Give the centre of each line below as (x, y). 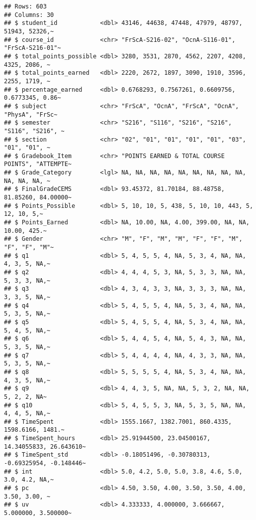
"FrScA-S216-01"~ (33, 48)
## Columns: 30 (29, 15)
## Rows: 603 (25, 6)
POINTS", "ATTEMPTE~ (38, 164)
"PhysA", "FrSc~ (31, 114)
